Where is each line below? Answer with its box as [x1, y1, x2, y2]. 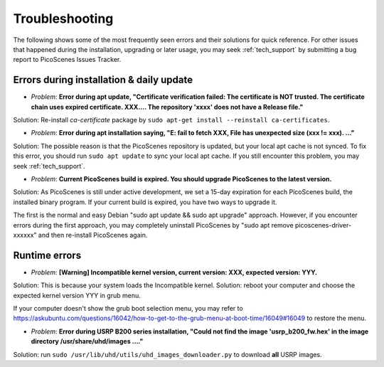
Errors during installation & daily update [13, 74, 193, 86]
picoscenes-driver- [294, 220, 352, 229]
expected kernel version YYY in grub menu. [13, 291, 142, 299]
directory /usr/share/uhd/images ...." [31, 337, 144, 346]
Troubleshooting [13, 11, 114, 26]
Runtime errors [13, 249, 82, 261]
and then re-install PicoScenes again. [38, 230, 148, 239]
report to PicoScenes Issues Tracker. [13, 55, 122, 64]
